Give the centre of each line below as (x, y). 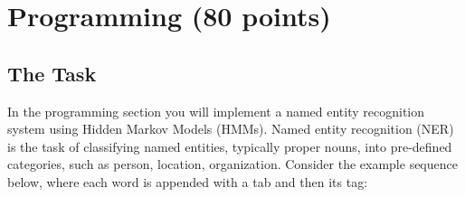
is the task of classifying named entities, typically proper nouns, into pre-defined (230, 146)
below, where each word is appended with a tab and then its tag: (188, 181)
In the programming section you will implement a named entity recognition (216, 111)
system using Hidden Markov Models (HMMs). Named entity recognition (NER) (231, 129)
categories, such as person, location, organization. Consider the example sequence (232, 164)
